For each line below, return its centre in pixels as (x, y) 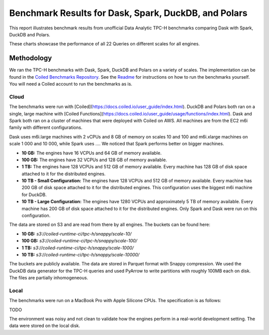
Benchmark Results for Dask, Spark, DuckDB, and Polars (128, 13)
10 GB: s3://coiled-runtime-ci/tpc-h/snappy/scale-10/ (77, 233)
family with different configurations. (46, 127)
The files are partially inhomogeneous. (49, 278)
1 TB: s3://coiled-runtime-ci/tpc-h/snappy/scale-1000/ (78, 248)
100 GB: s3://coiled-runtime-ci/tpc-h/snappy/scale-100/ (79, 241)
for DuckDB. (34, 195)
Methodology (31, 58)
